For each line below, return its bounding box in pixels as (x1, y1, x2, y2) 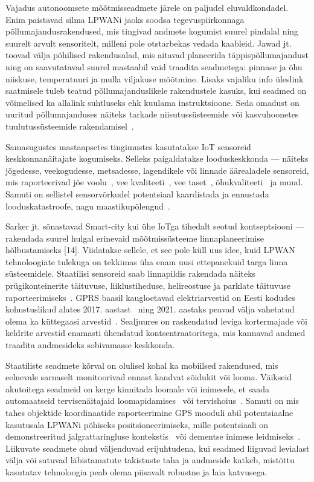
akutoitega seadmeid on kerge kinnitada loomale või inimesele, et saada (5, 382, 269, 395)
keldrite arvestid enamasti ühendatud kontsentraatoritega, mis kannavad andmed (5, 326, 306, 339)
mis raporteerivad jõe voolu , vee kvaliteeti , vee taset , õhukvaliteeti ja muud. (5, 176, 303, 188)
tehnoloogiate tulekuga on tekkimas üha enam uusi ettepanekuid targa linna (5, 255, 288, 268)
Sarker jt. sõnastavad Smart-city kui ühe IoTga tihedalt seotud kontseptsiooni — (5, 220, 304, 233)
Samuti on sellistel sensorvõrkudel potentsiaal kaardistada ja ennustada (5, 187, 269, 200)
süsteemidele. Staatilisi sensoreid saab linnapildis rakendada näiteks (5, 267, 256, 280)
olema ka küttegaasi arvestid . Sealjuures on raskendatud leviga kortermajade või (5, 314, 307, 327)
